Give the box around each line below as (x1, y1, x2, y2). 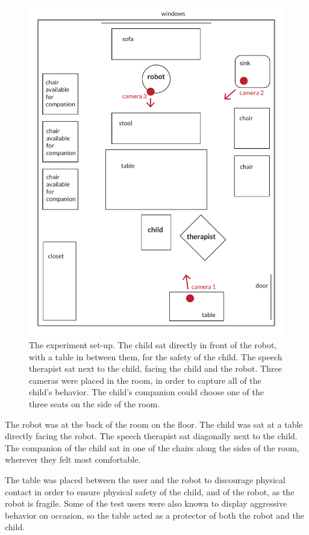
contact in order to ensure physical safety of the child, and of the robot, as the (5, 485, 295, 498)
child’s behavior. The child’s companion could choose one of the (29, 386, 264, 398)
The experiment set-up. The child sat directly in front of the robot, (29, 339, 277, 351)
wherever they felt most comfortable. (5, 453, 141, 466)
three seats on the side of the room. (29, 398, 160, 410)
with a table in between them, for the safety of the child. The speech (29, 350, 282, 363)
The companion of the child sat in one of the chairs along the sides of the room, (5, 441, 299, 454)
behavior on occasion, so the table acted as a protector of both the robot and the (5, 508, 304, 521)
